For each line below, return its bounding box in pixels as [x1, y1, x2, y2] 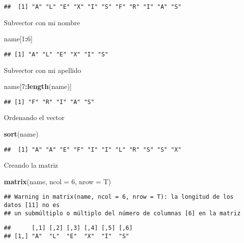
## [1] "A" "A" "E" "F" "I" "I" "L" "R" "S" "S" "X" [4, 146, 182, 153]
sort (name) [4, 128, 38, 139]
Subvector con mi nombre [4, 17, 80, 27]
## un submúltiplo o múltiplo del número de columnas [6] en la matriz [4, 209, 241, 217]
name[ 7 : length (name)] [4, 81, 72, 91]
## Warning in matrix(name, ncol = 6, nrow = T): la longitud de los [4, 193, 234, 201]
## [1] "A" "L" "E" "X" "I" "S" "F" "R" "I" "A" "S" [4, 3, 182, 10]
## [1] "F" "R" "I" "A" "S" [4, 98, 95, 105]
